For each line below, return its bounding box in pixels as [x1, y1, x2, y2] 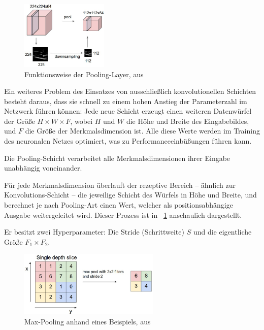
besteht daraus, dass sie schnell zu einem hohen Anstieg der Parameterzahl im [4, 95, 247, 106]
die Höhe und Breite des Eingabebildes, [126, 115, 249, 126]
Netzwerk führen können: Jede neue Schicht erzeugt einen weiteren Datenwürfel [4, 106, 252, 116]
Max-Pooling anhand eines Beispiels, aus [24, 316, 151, 326]
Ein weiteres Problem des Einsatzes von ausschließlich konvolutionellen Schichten [4, 86, 256, 96]
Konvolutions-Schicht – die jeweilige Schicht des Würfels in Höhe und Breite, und [4, 189, 257, 200]
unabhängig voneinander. [4, 162, 82, 173]
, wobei [70, 115, 93, 126]
